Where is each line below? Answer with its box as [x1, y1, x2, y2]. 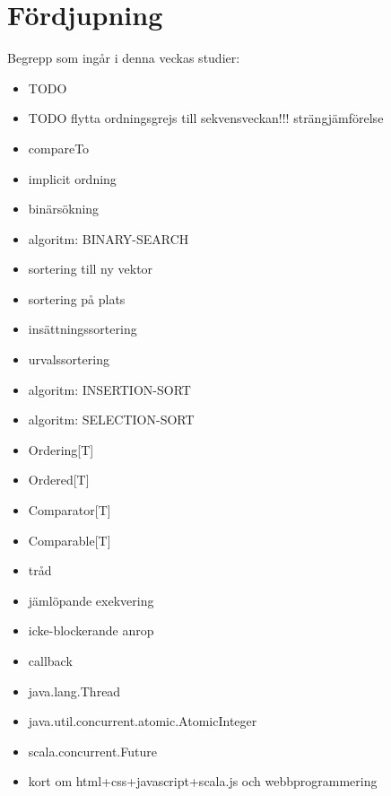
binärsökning [28, 199, 100, 218]
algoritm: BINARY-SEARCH [28, 229, 189, 248]
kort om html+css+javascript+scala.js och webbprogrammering [28, 772, 378, 791]
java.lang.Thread [28, 681, 121, 700]
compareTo [28, 138, 90, 157]
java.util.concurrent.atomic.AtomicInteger [28, 712, 257, 730]
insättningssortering [28, 319, 137, 338]
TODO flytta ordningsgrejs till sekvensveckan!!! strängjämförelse [28, 109, 384, 127]
